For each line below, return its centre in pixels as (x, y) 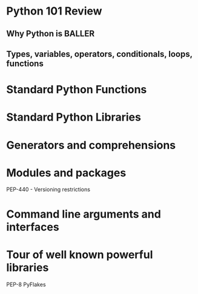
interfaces (33, 227)
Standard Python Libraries (74, 117)
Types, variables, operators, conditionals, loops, (99, 54)
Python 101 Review (54, 11)
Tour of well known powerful (80, 254)
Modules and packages (66, 172)
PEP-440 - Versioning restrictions (48, 190)
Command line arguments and (84, 214)
